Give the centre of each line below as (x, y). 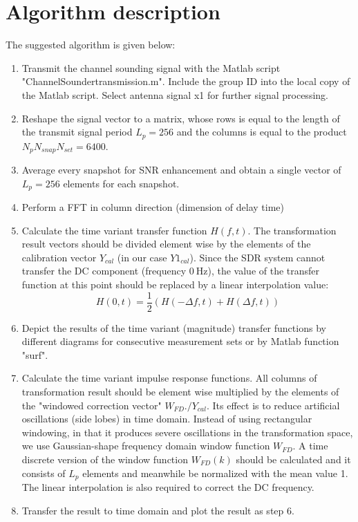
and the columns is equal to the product (262, 132)
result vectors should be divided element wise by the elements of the (166, 244)
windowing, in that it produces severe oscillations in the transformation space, (187, 432)
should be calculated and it (293, 459)
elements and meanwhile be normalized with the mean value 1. (215, 473)
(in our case (142, 257)
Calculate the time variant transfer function (114, 230)
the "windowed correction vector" (92, 405)
